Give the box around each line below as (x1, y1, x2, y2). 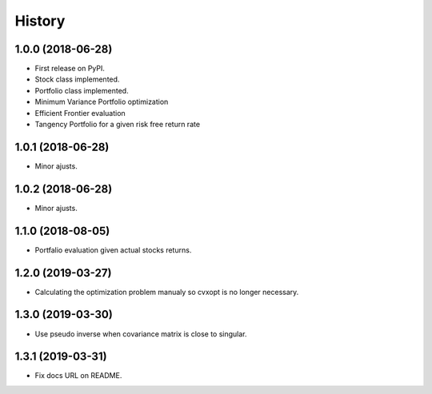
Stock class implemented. (34, 74, 120, 84)
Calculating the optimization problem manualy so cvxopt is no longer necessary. (34, 287, 299, 296)
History (14, 12, 66, 30)
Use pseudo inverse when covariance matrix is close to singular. (34, 328, 247, 339)
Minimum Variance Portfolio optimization (34, 97, 169, 107)
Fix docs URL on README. (34, 371, 122, 380)
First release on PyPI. (34, 64, 106, 74)
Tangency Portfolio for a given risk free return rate (34, 120, 200, 129)
